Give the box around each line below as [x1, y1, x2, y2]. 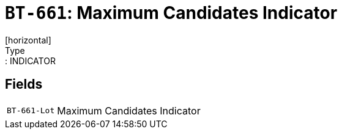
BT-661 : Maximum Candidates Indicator [5, 2, 338, 23]
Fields [5, 76, 43, 92]
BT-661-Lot [7, 106, 55, 116]
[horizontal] [5, 34, 51, 45]
